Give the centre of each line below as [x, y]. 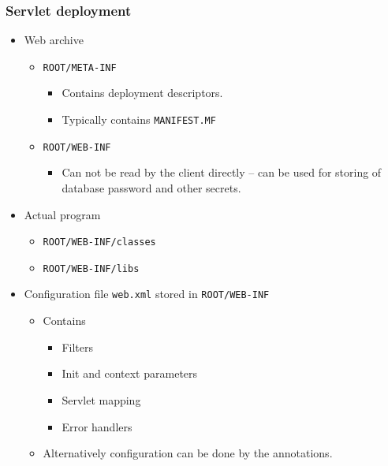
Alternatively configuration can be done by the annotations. [188, 453]
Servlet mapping [101, 399]
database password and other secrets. [151, 187]
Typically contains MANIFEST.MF [139, 119]
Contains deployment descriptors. [142, 93]
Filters [77, 347]
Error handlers [97, 426]
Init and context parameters [130, 373]
